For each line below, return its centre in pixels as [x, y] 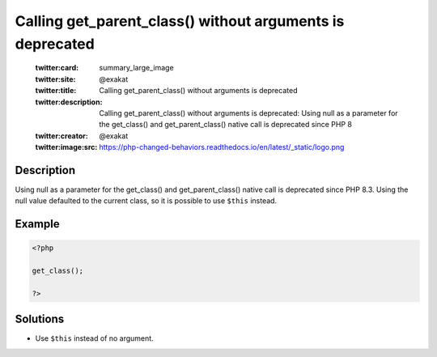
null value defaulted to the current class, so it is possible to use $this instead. [146, 201]
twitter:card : [57, 68]
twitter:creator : [62, 136]
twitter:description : [69, 102]
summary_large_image [136, 68]
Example [37, 224]
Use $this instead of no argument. [94, 338]
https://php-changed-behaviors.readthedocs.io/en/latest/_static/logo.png [222, 147]
